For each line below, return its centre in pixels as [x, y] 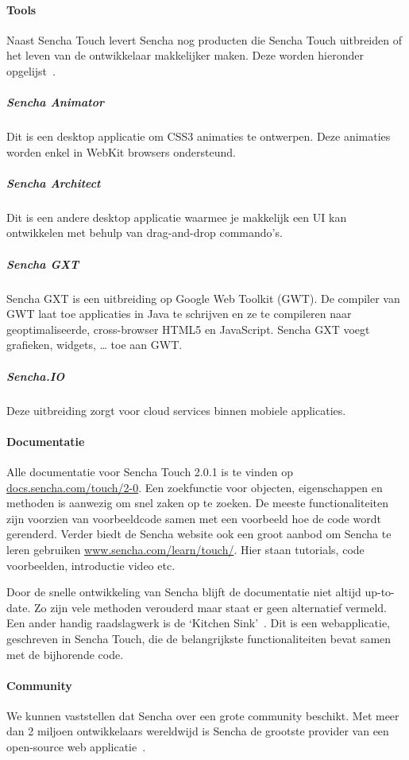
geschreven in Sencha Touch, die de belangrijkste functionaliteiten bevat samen [199, 638]
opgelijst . [31, 70]
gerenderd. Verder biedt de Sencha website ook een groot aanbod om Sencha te [199, 534]
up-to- [380, 592]
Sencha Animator [56, 102]
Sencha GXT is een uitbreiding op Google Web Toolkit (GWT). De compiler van [203, 298]
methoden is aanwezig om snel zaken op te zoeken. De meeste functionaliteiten [198, 503]
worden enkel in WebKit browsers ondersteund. [121, 151]
